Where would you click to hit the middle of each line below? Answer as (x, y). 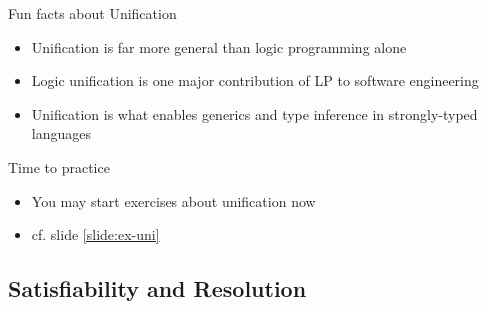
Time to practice (59, 166)
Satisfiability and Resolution (157, 288)
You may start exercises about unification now (173, 200)
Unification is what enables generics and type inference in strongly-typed (254, 113)
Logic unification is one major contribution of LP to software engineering (255, 80)
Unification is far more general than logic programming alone (219, 46)
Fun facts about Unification (92, 13)
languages (61, 133)
